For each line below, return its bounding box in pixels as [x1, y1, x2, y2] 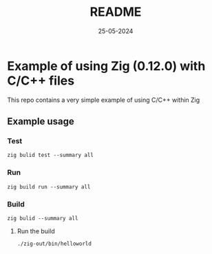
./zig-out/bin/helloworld [17, 240, 92, 247]
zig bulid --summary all [7, 215, 78, 222]
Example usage [7, 116, 74, 127]
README [89, 4, 142, 20]
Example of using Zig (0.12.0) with [7, 58, 206, 74]
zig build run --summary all [7, 183, 91, 190]
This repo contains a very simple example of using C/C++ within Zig [7, 96, 200, 104]
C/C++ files [7, 73, 74, 88]
